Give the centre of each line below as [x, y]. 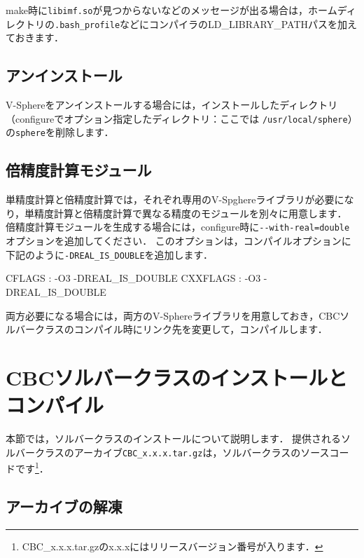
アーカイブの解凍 [64, 506]
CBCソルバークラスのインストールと [177, 377]
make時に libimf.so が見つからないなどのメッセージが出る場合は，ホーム [171, 10]
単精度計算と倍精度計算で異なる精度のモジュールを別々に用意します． [186, 213]
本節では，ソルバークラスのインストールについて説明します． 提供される [174, 438]
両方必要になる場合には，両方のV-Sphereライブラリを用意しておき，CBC [173, 315]
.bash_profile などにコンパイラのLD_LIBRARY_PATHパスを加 [201, 23]
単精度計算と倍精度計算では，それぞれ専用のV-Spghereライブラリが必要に [175, 199]
